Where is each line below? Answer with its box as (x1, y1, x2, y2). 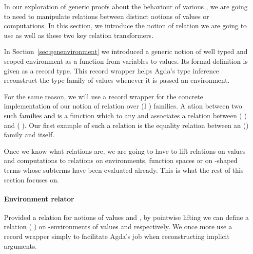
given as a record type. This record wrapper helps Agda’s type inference (4, 65, 219, 75)
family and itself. (4, 129, 55, 140)
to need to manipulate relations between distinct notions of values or (4, 11, 209, 21)
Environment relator (4, 193, 74, 203)
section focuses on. (4, 174, 59, 184)
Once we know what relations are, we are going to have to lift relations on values (4, 145, 246, 156)
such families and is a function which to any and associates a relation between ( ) (4, 110, 247, 120)
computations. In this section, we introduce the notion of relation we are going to (4, 20, 247, 31)
